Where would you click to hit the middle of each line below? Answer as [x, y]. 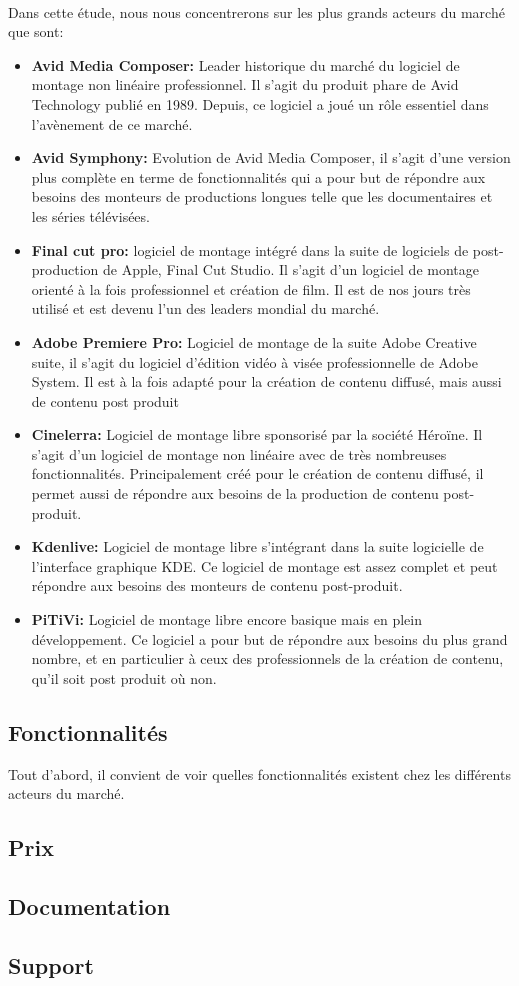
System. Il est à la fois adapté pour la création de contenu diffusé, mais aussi [266, 381]
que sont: [36, 31]
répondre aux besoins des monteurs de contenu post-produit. [217, 585]
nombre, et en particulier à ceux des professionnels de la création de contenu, [267, 658]
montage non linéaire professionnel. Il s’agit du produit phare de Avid [245, 84]
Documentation [89, 905]
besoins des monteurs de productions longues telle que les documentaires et [262, 196]
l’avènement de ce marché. [112, 123]
